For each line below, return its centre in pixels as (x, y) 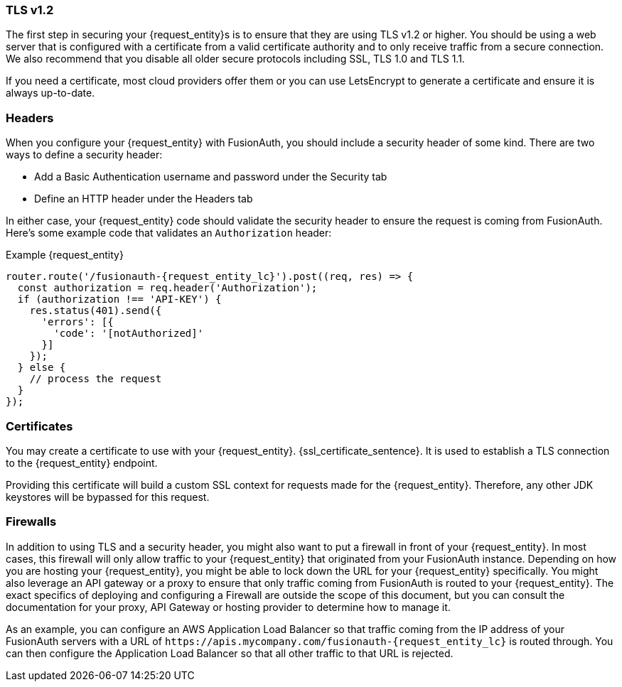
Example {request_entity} (65, 255)
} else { (42, 368)
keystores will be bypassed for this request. (108, 497)
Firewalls (31, 522)
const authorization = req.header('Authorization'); (167, 288)
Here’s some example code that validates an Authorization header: (169, 233)
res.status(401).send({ (96, 311)
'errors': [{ (77, 322)
